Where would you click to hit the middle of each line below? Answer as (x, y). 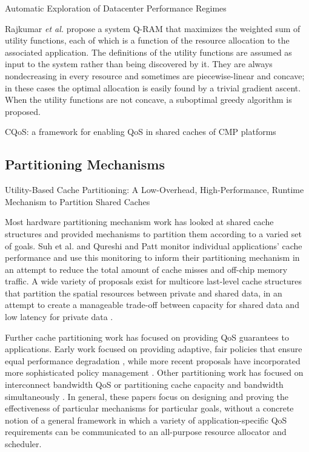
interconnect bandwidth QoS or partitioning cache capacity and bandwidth (144, 385)
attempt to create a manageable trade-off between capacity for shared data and (152, 305)
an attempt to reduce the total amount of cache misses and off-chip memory (146, 269)
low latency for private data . (59, 317)
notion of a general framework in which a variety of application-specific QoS (146, 420)
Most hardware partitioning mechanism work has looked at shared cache (139, 222)
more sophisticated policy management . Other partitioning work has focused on (154, 372)
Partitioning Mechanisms (85, 164)
